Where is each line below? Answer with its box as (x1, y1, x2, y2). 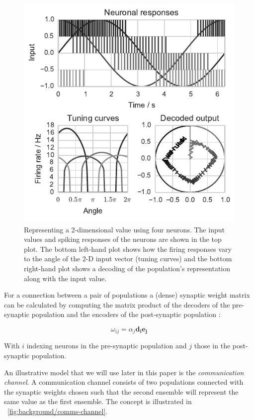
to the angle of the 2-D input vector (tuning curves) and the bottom (24, 253, 232, 264)
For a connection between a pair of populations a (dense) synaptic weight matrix (4, 290, 250, 300)
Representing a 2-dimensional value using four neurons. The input (24, 224, 225, 234)
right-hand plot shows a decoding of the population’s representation (24, 263, 231, 274)
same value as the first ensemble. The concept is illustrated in (4, 396, 192, 407)
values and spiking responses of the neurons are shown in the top (24, 234, 222, 244)
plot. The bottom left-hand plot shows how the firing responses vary (24, 243, 232, 254)
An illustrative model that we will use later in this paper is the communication (4, 367, 244, 377)
